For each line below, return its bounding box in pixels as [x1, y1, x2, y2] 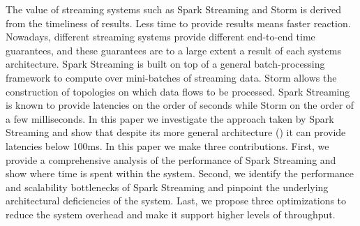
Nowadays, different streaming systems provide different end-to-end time [6, 29, 315, 44]
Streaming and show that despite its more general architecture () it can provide [6, 125, 346, 140]
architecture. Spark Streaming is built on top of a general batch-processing [6, 56, 325, 71]
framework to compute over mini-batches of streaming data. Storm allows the [6, 70, 337, 84]
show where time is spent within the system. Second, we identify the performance [6, 166, 354, 181]
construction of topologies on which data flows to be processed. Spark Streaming [6, 84, 350, 98]
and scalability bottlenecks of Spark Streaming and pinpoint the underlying [6, 179, 329, 194]
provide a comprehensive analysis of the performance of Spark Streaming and [6, 152, 336, 167]
